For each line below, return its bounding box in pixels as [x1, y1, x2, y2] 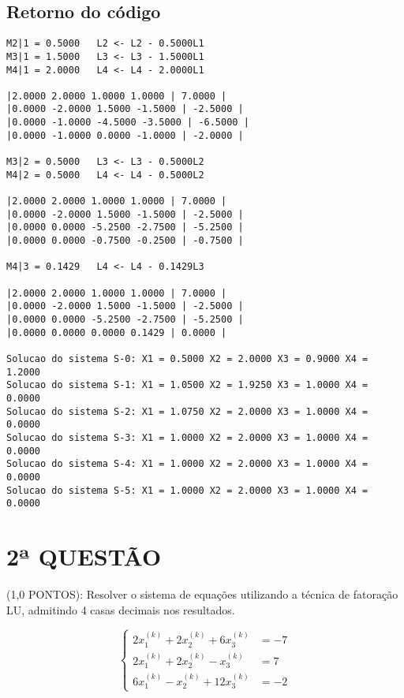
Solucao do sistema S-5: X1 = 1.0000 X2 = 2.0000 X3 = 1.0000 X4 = [6, 484, 368, 496]
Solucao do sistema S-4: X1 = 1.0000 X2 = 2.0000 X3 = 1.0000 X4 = [6, 458, 368, 470]
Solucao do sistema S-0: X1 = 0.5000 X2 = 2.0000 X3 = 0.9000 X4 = [6, 353, 368, 364]
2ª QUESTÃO [6, 540, 162, 573]
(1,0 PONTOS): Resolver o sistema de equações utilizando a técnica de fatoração [6, 585, 398, 602]
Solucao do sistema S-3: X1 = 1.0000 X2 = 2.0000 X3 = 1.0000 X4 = [6, 431, 368, 443]
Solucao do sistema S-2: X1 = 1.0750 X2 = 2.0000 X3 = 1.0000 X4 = [6, 405, 368, 417]
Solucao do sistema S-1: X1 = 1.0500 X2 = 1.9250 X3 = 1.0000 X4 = [6, 379, 368, 391]
